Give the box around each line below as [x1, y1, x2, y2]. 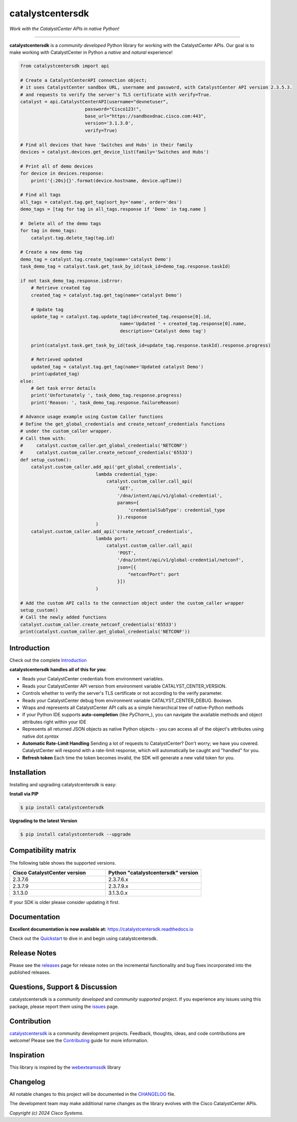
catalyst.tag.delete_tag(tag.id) [31, 235, 115, 240]
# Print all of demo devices [20, 163, 94, 169]
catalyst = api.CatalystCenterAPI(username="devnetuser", [20, 99, 169, 105]
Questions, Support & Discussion [9, 983, 118, 992]
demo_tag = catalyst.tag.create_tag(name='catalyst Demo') [20, 256, 171, 262]
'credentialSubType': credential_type [128, 507, 225, 513]
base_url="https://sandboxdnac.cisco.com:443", [84, 113, 207, 119]
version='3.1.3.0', [84, 120, 134, 126]
